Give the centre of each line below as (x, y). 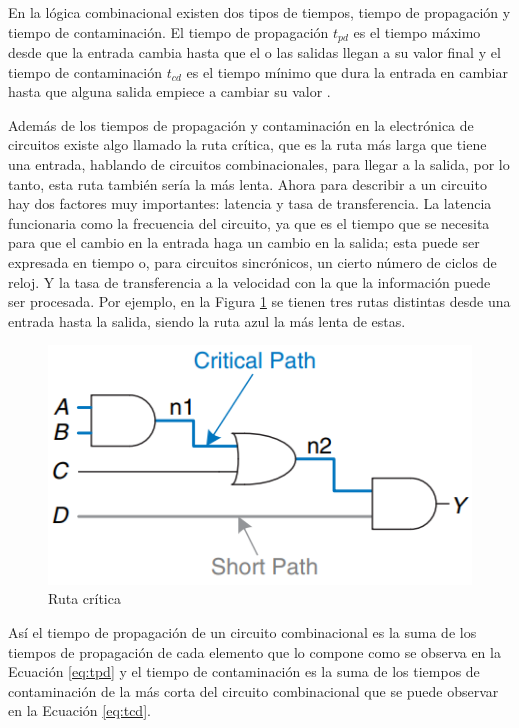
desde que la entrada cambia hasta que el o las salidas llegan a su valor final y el (254, 52)
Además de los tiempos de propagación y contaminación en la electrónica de (241, 124)
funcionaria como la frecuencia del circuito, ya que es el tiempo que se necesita (249, 222)
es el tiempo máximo (417, 31)
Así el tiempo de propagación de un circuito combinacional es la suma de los (242, 632)
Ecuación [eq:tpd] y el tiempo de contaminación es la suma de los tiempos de (244, 671)
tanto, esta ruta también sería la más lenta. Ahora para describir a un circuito (247, 183)
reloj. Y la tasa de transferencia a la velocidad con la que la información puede (249, 281)
